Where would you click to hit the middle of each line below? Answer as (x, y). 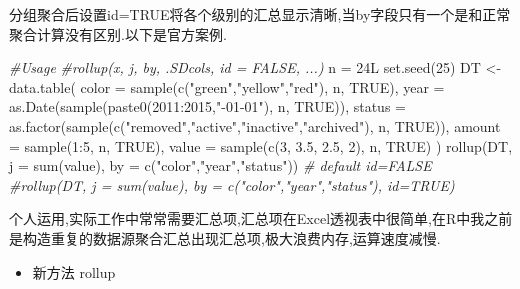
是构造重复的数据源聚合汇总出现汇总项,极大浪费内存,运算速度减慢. (225, 237)
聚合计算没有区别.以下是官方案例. (118, 33)
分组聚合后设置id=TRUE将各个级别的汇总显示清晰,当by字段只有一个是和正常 (260, 14)
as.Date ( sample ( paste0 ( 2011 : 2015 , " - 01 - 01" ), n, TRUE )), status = (207, 106)
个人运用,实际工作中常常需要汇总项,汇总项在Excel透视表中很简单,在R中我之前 (261, 218)
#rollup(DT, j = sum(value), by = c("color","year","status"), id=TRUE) (232, 184)
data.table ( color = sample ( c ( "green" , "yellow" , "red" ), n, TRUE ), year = (227, 86)
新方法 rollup (74, 271)
